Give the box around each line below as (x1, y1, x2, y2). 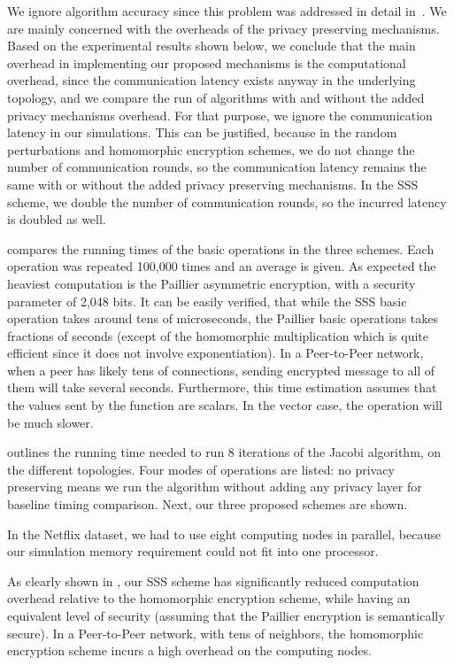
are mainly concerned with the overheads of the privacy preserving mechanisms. (7, 19, 440, 37)
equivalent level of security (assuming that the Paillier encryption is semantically (7, 607, 445, 624)
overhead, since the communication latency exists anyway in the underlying (7, 71, 416, 89)
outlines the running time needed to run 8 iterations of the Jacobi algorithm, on (7, 443, 442, 461)
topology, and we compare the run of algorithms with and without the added (7, 88, 425, 106)
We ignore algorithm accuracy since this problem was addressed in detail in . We (7, 2, 447, 19)
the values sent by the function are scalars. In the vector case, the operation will (7, 396, 442, 414)
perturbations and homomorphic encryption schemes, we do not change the (7, 140, 415, 159)
